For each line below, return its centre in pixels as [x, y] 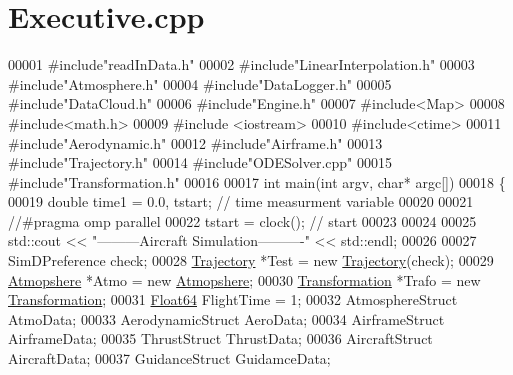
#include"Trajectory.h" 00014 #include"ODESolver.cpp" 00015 [200, 162]
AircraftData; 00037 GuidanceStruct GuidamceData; [169, 358]
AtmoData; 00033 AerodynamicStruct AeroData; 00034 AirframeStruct [226, 318]
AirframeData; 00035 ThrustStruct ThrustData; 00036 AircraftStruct [220, 338]
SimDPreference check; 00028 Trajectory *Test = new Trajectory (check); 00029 [251, 260]
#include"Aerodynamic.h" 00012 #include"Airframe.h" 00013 [195, 142]
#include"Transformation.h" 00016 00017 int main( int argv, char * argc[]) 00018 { [257, 181]
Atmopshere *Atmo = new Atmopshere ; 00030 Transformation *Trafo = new [244, 279]
